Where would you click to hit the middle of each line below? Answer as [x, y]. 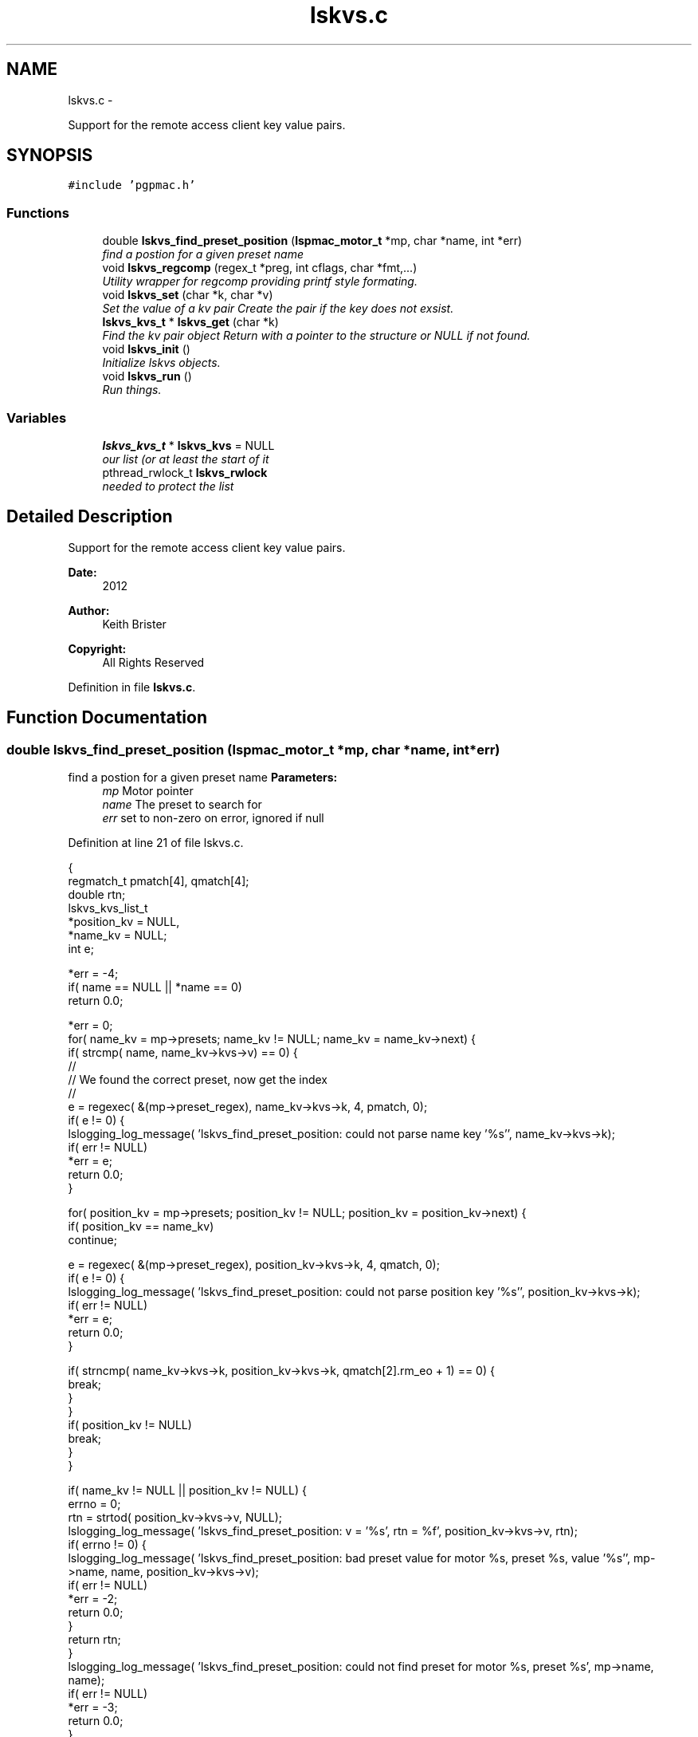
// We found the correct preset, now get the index [198, 1079]
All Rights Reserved [153, 662]
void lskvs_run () [147, 376]
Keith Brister [134, 624]
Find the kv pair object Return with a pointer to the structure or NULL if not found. [316, 336]
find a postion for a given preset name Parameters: [203, 777]
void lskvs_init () [146, 349]
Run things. [132, 390]
